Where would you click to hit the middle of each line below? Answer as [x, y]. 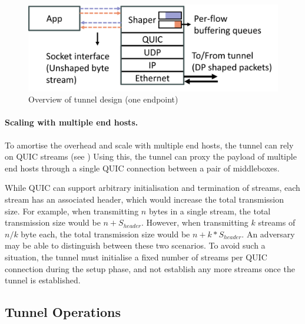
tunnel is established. [43, 280]
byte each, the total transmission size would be [105, 234]
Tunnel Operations [63, 312]
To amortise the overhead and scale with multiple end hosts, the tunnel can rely [149, 145]
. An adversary [268, 234]
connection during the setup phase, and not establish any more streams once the [150, 268]
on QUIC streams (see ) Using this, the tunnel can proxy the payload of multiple [151, 156]
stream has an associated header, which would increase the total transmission [145, 199]
